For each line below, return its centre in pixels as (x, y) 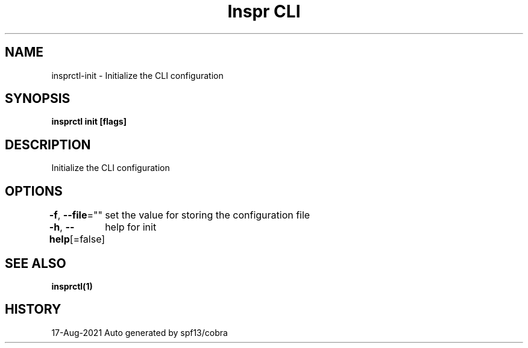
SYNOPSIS (38, 99)
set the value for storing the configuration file (208, 215)
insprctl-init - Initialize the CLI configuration (137, 75)
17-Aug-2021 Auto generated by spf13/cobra (140, 332)
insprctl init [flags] (89, 122)
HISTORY (33, 309)
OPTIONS (34, 191)
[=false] (87, 239)
